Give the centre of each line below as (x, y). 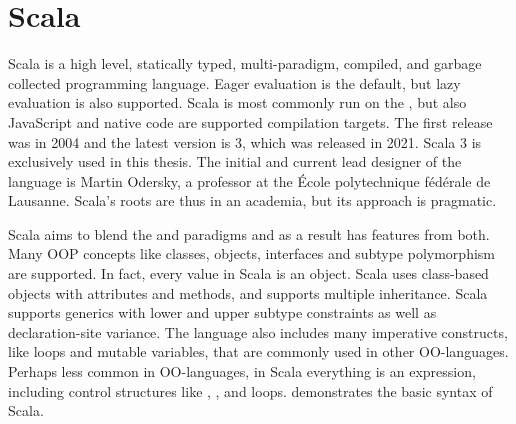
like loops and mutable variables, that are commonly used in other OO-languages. (258, 351)
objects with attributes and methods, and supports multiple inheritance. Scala (248, 292)
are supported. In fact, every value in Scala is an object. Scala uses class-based (248, 273)
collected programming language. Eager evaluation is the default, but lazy (234, 82)
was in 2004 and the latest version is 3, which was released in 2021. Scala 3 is (245, 141)
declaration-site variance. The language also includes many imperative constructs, (258, 331)
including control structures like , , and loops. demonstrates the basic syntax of (250, 390)
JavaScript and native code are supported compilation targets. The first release (250, 121)
